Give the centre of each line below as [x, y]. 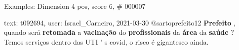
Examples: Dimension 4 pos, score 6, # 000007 [75, 6]
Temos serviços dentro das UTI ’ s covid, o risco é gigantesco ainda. [106, 41]
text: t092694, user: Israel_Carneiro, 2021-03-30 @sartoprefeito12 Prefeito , [120, 22]
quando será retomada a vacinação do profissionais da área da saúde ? [119, 32]
